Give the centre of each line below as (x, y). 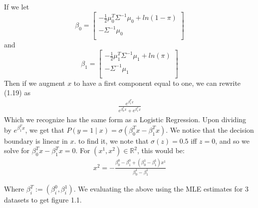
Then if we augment (35, 83)
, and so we (233, 140)
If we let (17, 6)
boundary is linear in (36, 140)
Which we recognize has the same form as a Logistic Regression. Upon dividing (125, 119)
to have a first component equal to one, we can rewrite (157, 83)
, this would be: (161, 150)
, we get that (45, 129)
